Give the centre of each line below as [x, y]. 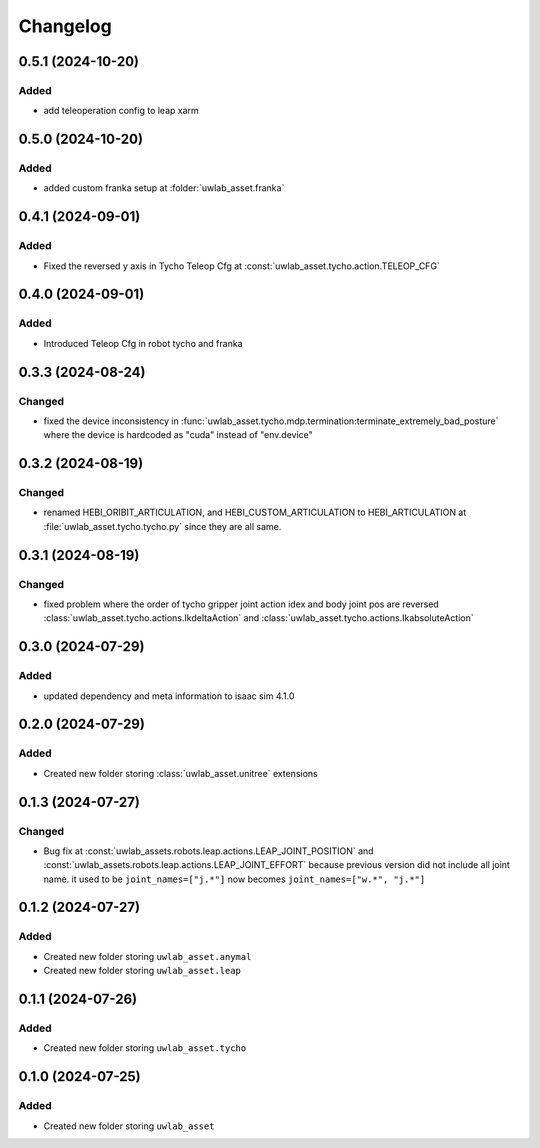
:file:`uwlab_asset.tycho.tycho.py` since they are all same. [162, 526]
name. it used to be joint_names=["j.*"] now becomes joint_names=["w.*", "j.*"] [234, 879]
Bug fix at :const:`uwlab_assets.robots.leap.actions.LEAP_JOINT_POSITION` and [208, 851]
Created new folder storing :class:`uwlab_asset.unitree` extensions [181, 773]
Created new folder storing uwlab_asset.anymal [147, 956]
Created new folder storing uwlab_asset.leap [142, 971]
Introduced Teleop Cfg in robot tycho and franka [143, 343]
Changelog [65, 26]
